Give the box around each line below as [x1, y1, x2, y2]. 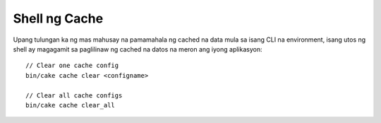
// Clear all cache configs [25, 91, 123, 99]
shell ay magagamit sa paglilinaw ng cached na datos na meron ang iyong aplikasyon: [13, 45, 262, 53]
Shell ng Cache [13, 11, 104, 26]
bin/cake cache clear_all [25, 101, 116, 109]
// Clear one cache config [25, 61, 119, 70]
